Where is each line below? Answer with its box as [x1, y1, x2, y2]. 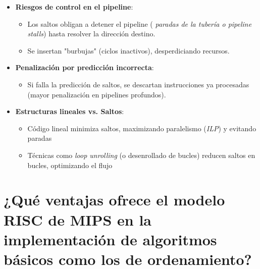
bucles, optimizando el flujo [27, 159, 113, 170]
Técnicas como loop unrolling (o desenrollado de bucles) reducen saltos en [27, 149, 255, 160]
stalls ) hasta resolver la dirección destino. [27, 28, 155, 39]
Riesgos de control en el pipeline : [15, 2, 133, 12]
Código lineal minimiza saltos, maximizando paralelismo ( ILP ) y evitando [27, 123, 256, 133]
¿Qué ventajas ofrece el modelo [4, 189, 225, 210]
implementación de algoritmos [4, 229, 217, 249]
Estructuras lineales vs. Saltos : [15, 106, 124, 117]
